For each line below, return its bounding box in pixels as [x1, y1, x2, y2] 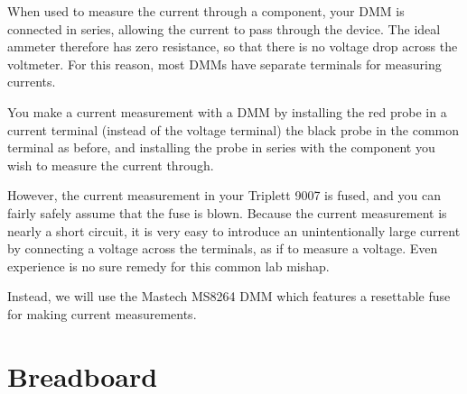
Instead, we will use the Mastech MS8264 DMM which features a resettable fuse [7, 287, 451, 306]
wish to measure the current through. [7, 155, 214, 174]
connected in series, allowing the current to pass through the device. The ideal [7, 19, 441, 38]
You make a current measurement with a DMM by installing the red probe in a [7, 102, 447, 121]
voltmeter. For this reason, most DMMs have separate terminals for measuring [7, 54, 442, 73]
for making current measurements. [7, 304, 197, 323]
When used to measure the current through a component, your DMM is [7, 2, 405, 20]
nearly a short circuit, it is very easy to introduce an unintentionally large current [7, 221, 461, 240]
